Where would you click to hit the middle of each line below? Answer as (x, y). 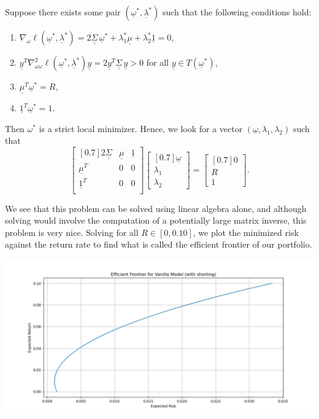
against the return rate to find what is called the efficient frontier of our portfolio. (159, 244)
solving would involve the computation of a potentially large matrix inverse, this (156, 220)
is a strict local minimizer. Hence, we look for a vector (141, 128)
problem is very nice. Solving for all (72, 232)
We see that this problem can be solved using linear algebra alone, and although (156, 208)
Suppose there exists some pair (63, 12)
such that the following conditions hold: (237, 12)
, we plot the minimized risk (246, 232)
